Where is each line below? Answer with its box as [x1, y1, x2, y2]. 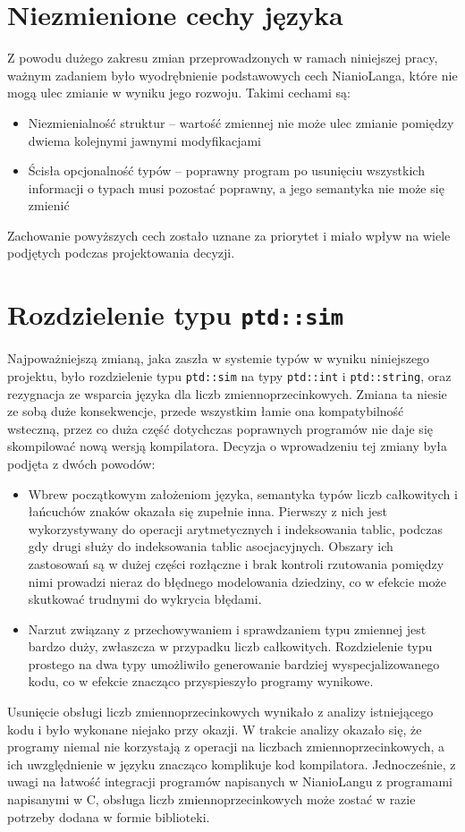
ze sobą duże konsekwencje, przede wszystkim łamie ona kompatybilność [7, 402, 404, 420]
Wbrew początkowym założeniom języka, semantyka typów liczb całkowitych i [28, 484, 458, 503]
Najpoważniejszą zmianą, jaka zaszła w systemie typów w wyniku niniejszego [7, 349, 430, 368]
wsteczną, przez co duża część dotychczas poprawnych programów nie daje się [7, 419, 433, 437]
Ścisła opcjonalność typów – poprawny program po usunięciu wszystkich [28, 161, 425, 180]
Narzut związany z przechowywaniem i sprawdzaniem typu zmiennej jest [28, 619, 427, 638]
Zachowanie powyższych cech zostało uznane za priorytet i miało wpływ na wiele [7, 225, 451, 244]
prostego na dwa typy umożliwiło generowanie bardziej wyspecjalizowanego [28, 654, 440, 673]
